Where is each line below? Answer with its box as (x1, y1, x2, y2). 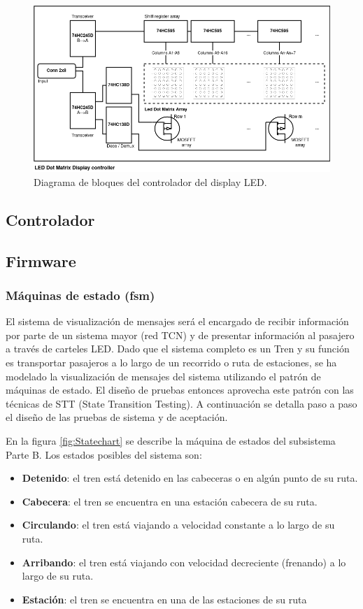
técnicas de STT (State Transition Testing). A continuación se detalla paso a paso (6, 396, 357, 410)
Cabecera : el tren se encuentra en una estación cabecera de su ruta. (22, 494, 318, 508)
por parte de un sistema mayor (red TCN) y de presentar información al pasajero (6, 327, 355, 342)
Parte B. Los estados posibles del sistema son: (6, 447, 202, 461)
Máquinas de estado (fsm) (6, 286, 155, 303)
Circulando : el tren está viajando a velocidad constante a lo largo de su (22, 517, 335, 532)
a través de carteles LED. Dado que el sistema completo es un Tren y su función (6, 341, 350, 356)
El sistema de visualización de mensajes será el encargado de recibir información (6, 314, 349, 329)
